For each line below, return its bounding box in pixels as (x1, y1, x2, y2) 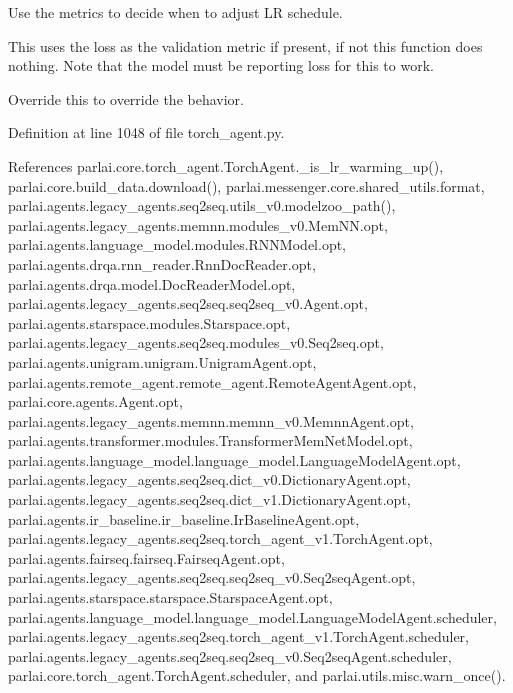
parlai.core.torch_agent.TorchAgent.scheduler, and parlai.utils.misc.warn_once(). (8, 665, 506, 686)
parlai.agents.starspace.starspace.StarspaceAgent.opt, (8, 587, 333, 608)
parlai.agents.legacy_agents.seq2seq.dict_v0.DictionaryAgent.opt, (8, 469, 411, 490)
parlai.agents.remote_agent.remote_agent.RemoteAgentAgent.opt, (8, 371, 417, 392)
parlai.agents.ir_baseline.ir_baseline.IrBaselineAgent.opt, (8, 508, 360, 529)
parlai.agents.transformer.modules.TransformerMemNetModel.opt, (8, 430, 413, 451)
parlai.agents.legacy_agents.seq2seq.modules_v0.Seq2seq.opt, (8, 332, 384, 353)
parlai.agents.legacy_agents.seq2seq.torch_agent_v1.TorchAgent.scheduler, (8, 626, 469, 647)
